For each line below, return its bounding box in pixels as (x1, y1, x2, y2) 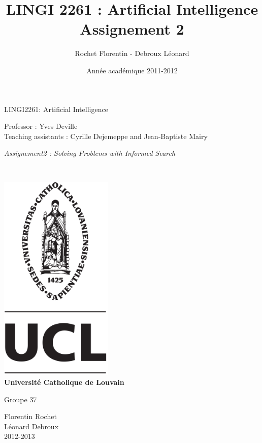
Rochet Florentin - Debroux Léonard (75, 48, 189, 59)
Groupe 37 (4, 394, 37, 404)
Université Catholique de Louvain (4, 377, 124, 387)
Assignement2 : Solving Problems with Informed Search (4, 148, 176, 158)
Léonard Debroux (4, 421, 59, 431)
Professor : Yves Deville (4, 121, 78, 131)
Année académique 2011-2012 (86, 65, 178, 75)
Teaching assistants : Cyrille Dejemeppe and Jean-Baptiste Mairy (4, 130, 208, 141)
